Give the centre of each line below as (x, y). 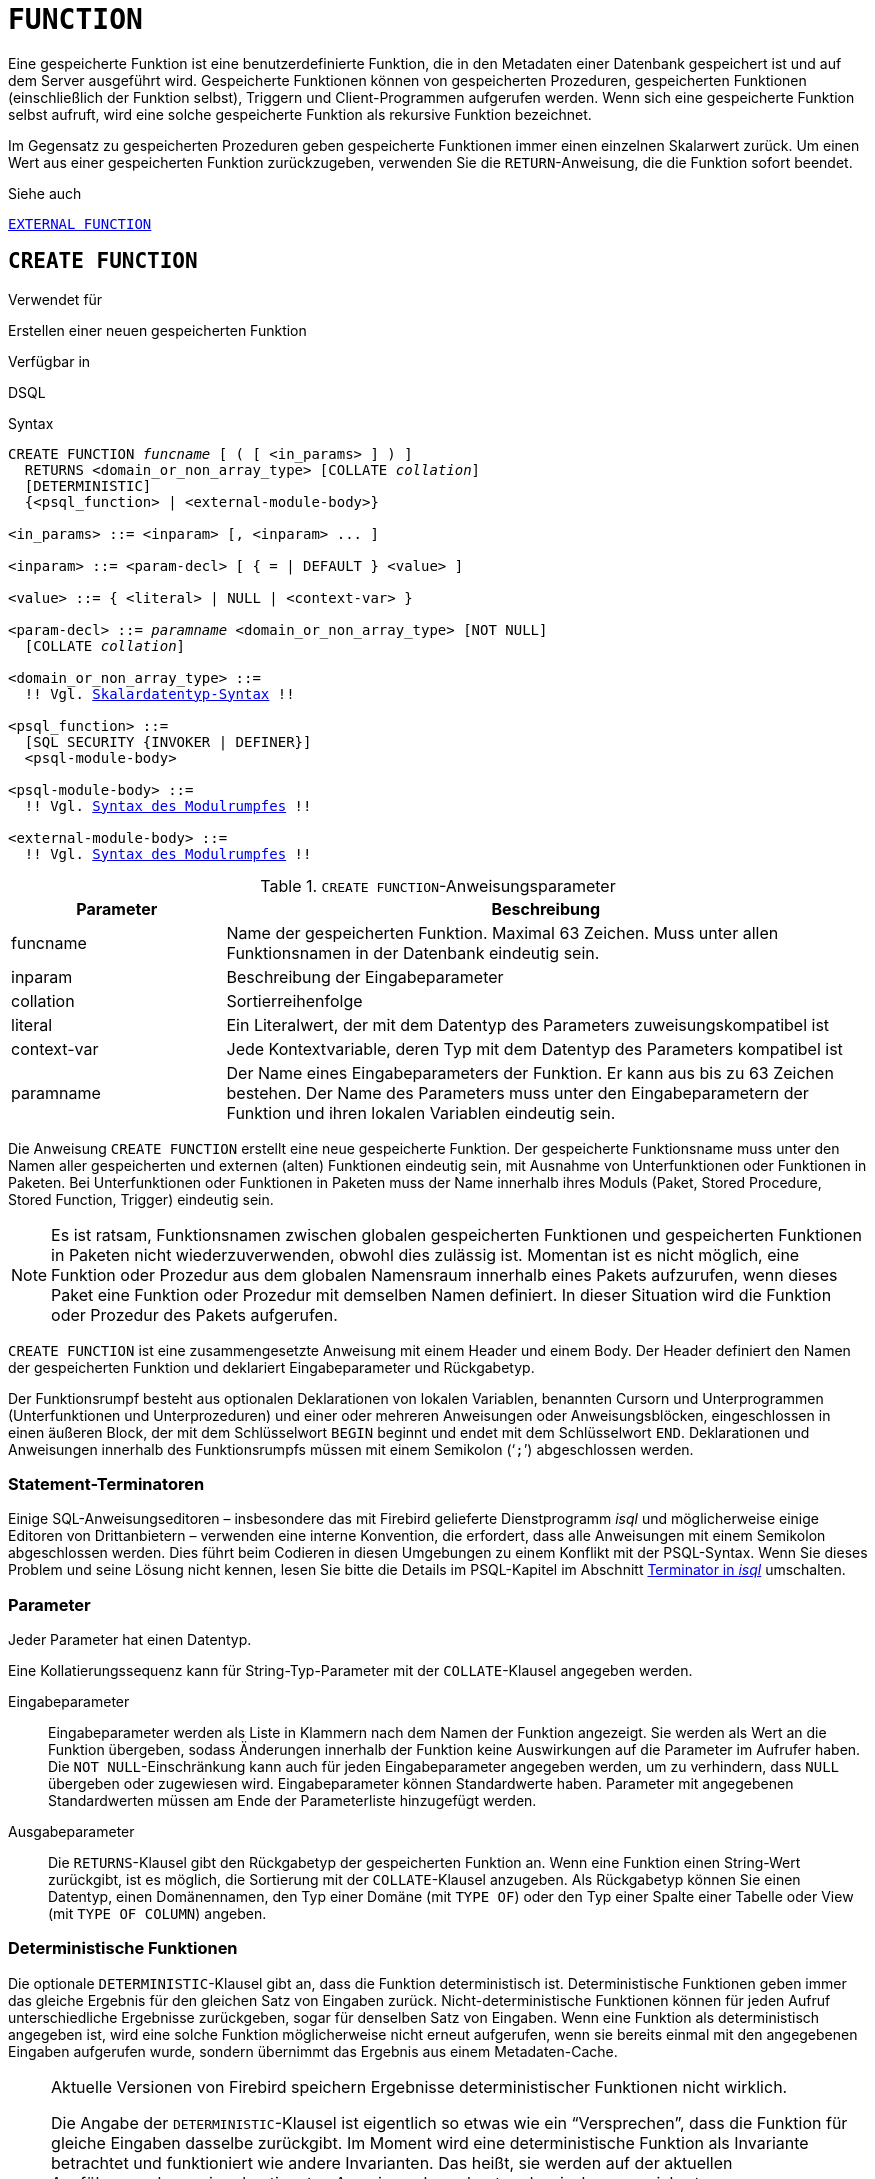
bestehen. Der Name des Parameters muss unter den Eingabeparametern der (517, 1092)
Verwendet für (55, 299)
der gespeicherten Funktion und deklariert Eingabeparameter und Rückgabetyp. (271, 1367)
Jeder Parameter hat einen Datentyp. (130, 1640)
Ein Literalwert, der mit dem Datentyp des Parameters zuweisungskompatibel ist (528, 1024)
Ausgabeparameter (71, 1832)
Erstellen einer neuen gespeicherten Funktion (157, 330)
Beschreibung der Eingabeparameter (365, 976)
